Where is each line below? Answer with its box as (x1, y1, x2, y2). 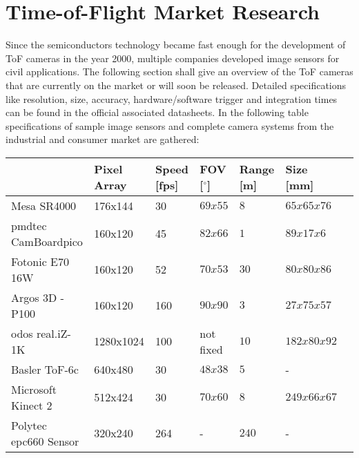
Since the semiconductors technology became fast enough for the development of (6, 37, 346, 52)
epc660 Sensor (11, 432, 79, 449)
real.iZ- (36, 325, 71, 341)
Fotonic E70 (11, 253, 70, 269)
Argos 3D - (11, 289, 64, 305)
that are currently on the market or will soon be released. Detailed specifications (6, 77, 347, 92)
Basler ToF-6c (11, 361, 79, 377)
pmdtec (11, 217, 47, 233)
